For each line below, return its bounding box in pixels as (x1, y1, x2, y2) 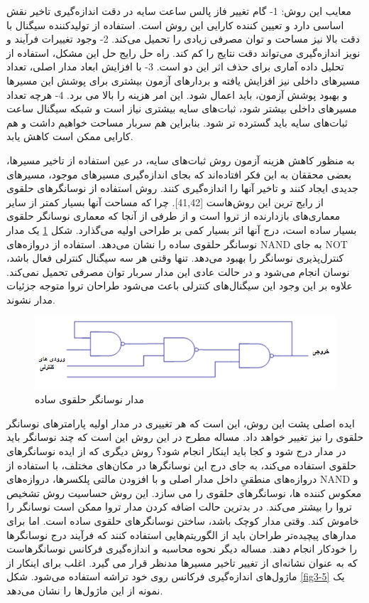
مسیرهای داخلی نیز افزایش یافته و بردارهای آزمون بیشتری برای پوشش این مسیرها (6, 73, 360, 87)
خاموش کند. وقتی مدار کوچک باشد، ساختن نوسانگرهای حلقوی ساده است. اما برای (6, 513, 359, 528)
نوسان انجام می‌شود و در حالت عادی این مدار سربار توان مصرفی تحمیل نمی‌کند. (6, 264, 350, 279)
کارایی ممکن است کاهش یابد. (6, 129, 133, 144)
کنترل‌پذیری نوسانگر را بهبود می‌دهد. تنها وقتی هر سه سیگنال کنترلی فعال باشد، (6, 250, 344, 265)
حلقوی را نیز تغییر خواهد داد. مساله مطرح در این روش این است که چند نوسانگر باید (6, 429, 364, 444)
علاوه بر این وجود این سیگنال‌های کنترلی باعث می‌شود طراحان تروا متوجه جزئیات (6, 278, 353, 293)
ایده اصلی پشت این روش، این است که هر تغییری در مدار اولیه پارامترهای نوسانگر (6, 415, 355, 430)
